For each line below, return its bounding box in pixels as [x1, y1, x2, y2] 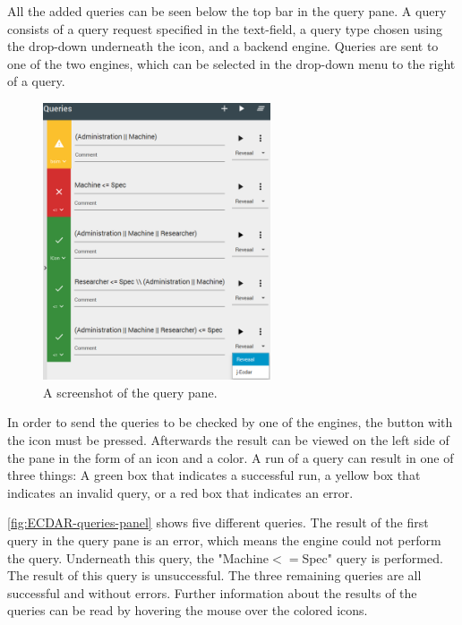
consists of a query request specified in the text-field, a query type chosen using [7, 19, 442, 38]
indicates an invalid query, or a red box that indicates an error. [7, 483, 354, 501]
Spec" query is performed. [302, 548, 443, 567]
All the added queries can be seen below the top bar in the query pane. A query [7, 2, 447, 20]
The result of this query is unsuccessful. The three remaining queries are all [7, 566, 422, 585]
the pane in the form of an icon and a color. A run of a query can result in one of [7, 448, 454, 467]
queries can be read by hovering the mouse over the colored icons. [7, 601, 368, 620]
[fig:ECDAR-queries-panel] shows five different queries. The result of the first [7, 513, 429, 532]
